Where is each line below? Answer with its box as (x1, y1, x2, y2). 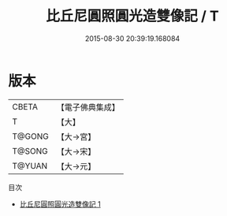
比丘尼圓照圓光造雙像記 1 (19, 199, 101, 209)
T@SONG (12, 145, 49, 156)
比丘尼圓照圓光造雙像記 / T (46, 7, 219, 25)
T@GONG (12, 131, 49, 142)
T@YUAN (12, 160, 48, 171)
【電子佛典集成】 (56, 102, 120, 113)
